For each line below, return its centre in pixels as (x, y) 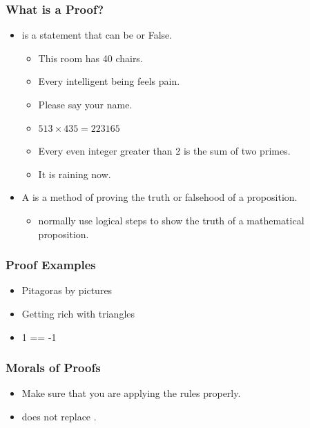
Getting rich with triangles (78, 313)
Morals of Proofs (53, 368)
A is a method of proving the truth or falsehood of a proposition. (159, 197)
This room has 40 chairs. (90, 58)
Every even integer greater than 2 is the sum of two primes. (164, 151)
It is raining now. (75, 174)
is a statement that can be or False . (97, 35)
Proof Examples (51, 265)
